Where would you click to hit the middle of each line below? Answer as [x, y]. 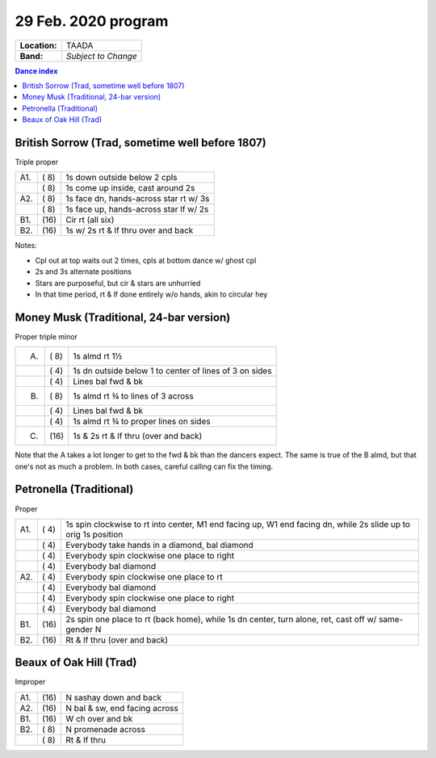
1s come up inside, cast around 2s [130, 188]
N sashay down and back [114, 697]
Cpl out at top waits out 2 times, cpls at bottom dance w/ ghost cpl [146, 260]
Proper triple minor [46, 336]
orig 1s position [94, 534]
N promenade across [105, 729]
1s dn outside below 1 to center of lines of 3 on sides [172, 371]
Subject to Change [101, 56]
